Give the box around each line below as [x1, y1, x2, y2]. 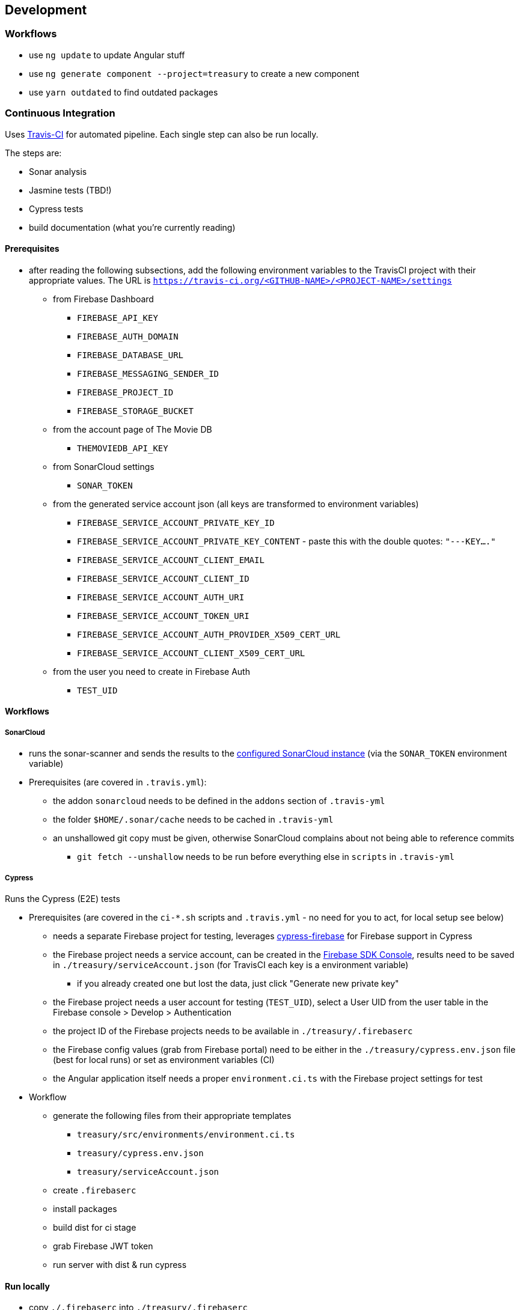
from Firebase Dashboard [53, 293, 154, 304]
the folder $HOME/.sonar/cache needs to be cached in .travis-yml [53, 814, 334, 825]
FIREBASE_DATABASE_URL [77, 350, 184, 360]
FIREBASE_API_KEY [77, 312, 158, 323]
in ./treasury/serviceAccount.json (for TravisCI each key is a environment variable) [53, 959, 409, 970]
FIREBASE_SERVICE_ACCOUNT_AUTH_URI [77, 592, 245, 602]
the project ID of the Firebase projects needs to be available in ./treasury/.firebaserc [53, 1025, 413, 1036]
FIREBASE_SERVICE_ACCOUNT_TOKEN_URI [77, 611, 249, 621]
